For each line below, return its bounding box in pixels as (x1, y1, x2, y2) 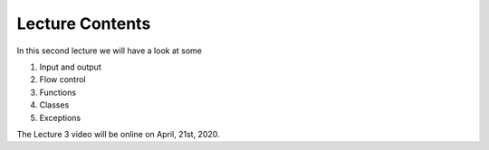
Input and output (39, 61, 101, 72)
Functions (39, 87, 77, 98)
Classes (39, 99, 70, 110)
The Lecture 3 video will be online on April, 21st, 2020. (16, 128, 221, 139)
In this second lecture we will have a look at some (16, 45, 203, 56)
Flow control (39, 74, 86, 85)
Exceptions (39, 112, 81, 123)
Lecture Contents (16, 14, 151, 33)
